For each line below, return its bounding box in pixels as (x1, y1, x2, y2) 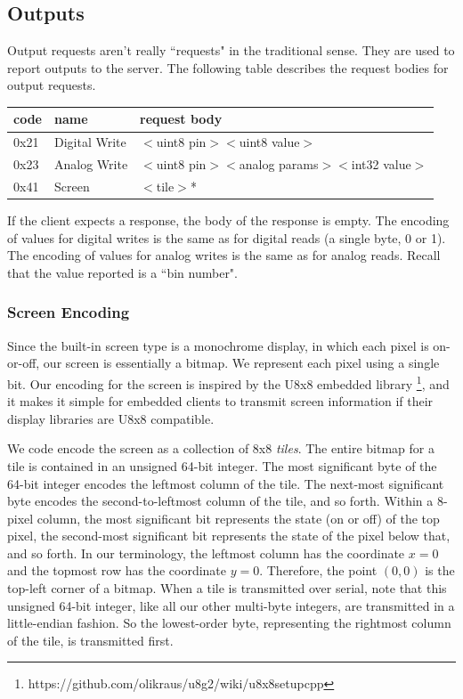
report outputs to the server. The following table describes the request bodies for (7, 58, 449, 77)
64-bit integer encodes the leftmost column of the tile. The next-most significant (7, 474, 444, 492)
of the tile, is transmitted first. (7, 630, 174, 649)
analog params (239, 155, 319, 174)
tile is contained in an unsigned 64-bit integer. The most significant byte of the (7, 456, 437, 475)
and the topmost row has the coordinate (7, 561, 227, 580)
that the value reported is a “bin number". (7, 263, 238, 281)
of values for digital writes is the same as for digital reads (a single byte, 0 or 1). (7, 228, 446, 247)
